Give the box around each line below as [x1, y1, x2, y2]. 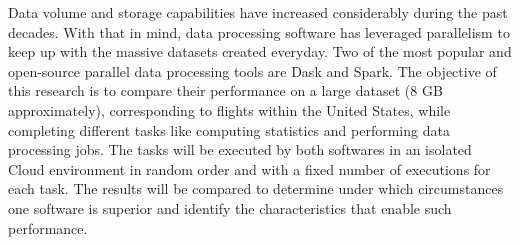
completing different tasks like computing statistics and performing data [8, 119, 450, 140]
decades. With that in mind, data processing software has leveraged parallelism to [8, 21, 510, 42]
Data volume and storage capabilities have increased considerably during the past [8, 2, 508, 22]
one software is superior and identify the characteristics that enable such [8, 197, 452, 218]
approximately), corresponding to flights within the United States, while [8, 99, 451, 120]
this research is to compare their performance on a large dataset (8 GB [8, 80, 443, 101]
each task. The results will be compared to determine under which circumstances [8, 178, 504, 199]
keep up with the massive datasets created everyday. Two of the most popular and [8, 41, 512, 62]
